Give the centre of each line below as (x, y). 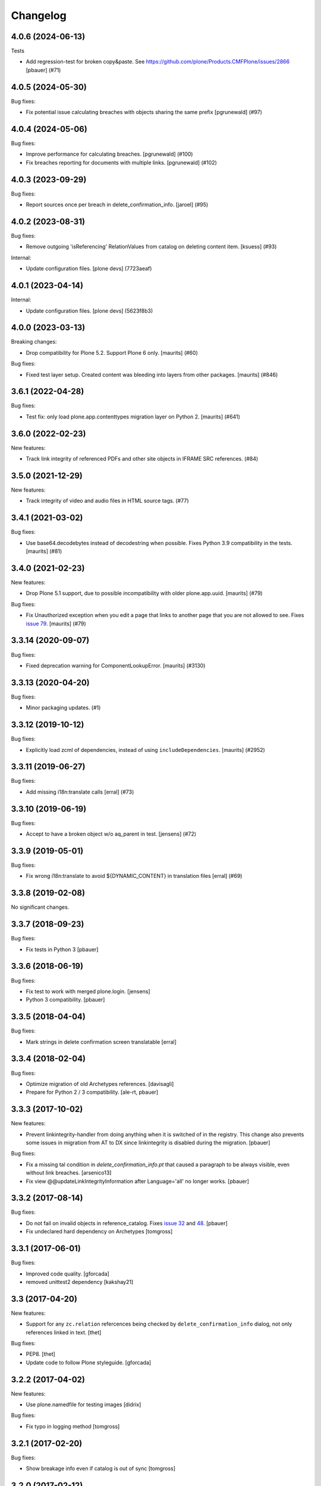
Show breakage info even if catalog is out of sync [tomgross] (100, 1469)
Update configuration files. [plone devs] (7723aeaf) (89, 269)
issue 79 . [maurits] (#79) (56, 624)
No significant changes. (40, 907)
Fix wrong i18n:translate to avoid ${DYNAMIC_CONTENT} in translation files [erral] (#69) (134, 876)
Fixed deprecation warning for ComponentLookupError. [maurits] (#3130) (116, 665)
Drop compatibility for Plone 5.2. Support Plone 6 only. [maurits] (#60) (112, 352)
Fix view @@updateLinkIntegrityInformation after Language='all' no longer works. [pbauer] (138, 1181)
